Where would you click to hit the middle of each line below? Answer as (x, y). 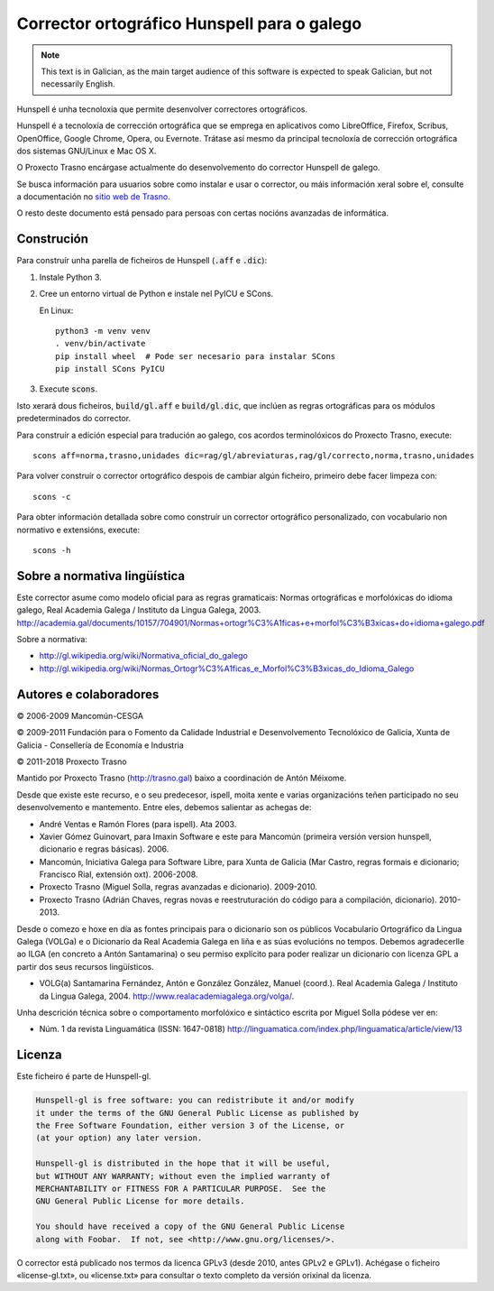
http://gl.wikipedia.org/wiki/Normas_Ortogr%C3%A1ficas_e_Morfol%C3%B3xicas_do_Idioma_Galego (227, 669)
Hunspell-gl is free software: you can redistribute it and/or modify (195, 1100)
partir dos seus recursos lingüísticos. (86, 966)
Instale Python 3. (71, 277)
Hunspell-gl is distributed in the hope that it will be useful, (183, 1163)
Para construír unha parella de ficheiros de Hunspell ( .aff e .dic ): (142, 261)
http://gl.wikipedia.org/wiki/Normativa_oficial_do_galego (143, 656)
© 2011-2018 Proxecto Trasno (72, 761)
